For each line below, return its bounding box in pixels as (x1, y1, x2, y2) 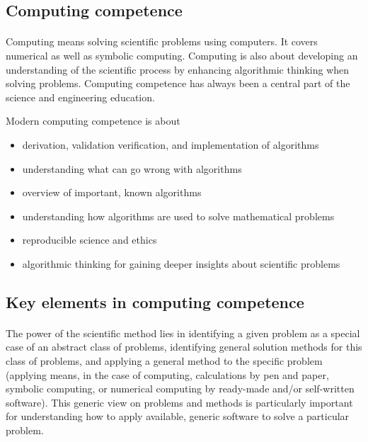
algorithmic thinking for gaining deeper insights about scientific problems (22, 256, 340, 271)
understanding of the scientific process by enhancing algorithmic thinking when (6, 62, 350, 76)
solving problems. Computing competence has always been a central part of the (6, 76, 350, 91)
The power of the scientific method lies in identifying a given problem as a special (6, 325, 360, 340)
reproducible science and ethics (22, 232, 157, 247)
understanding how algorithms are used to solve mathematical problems (22, 208, 335, 223)
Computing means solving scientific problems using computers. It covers (6, 34, 318, 49)
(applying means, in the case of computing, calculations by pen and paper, (6, 367, 329, 382)
